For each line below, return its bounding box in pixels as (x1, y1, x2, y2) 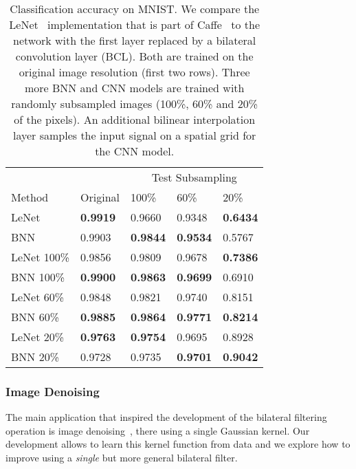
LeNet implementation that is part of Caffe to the (9, 17, 260, 32)
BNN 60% (11, 309, 59, 325)
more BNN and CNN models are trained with (24, 80, 245, 96)
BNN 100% (11, 269, 65, 285)
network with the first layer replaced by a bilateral (13, 32, 256, 48)
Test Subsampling (151, 169, 237, 185)
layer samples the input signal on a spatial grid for (12, 127, 256, 143)
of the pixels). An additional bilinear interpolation (14, 111, 256, 127)
